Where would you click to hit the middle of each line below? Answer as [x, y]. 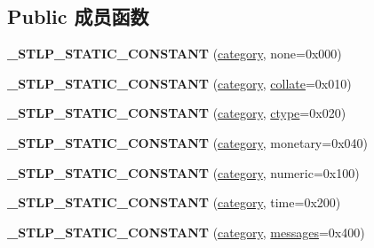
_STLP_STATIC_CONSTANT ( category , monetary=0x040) [187, 142]
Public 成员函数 [78, 16]
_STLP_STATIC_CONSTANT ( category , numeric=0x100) [183, 172]
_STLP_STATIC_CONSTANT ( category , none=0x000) [175, 54]
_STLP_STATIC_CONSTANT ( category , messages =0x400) [186, 232]
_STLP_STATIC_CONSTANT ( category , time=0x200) [174, 202]
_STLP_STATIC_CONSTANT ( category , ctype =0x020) [177, 113]
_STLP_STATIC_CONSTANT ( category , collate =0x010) [179, 83]
